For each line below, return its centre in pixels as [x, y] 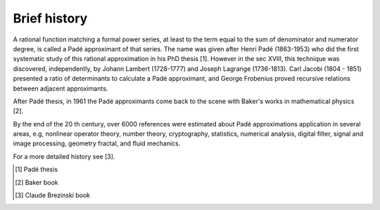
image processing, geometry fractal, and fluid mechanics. [97, 143]
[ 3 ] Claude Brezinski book [53, 195]
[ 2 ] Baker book [37, 182]
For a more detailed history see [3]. [64, 156]
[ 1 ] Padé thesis [37, 169]
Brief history [50, 18]
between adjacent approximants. [61, 88]
